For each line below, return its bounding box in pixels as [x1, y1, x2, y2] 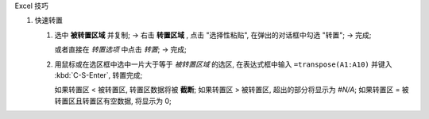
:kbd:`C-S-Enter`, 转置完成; [54, 70, 143, 79]
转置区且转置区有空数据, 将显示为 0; [54, 96, 172, 106]
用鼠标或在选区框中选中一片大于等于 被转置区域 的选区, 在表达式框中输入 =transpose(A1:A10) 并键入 [54, 59, 392, 69]
